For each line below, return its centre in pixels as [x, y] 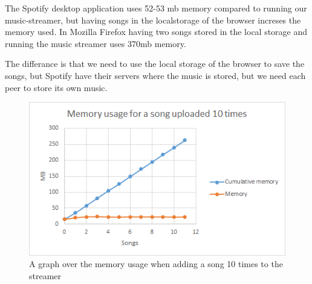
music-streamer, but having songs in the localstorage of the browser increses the [153, 20]
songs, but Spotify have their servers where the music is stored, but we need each [155, 75]
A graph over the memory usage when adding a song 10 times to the [156, 264]
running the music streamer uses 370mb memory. [96, 43]
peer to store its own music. [56, 87]
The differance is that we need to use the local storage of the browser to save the [155, 64]
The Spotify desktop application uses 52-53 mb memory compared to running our [156, 8]
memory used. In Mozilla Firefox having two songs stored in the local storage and [156, 32]
